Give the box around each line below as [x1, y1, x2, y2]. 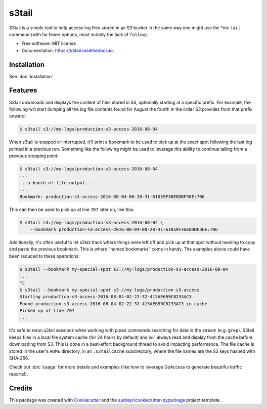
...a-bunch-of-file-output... [19, 180, 93, 185]
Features [9, 86, 37, 95]
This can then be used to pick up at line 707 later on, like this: [9, 206, 134, 212]
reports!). [9, 371, 28, 377]
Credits [9, 384, 33, 392]
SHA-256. [9, 355, 29, 361]
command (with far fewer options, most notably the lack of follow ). [9, 31, 148, 37]
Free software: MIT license [21, 41, 76, 46]
